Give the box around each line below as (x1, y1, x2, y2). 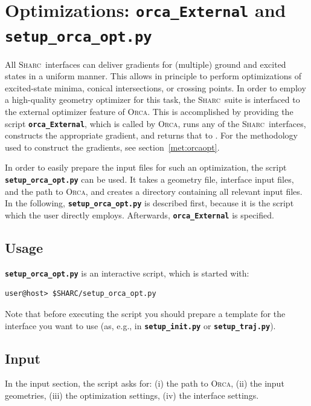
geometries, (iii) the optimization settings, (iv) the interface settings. (5, 389, 259, 402)
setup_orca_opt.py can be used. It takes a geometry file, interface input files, (5, 172, 294, 185)
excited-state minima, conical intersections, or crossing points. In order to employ (5, 81, 306, 94)
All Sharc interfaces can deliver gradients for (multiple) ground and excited (5, 57, 286, 70)
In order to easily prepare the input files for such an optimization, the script (5, 161, 287, 174)
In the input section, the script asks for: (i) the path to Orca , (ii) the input (5, 377, 284, 390)
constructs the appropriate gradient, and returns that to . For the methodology (5, 129, 298, 142)
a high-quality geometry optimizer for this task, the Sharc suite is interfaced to (5, 93, 300, 106)
